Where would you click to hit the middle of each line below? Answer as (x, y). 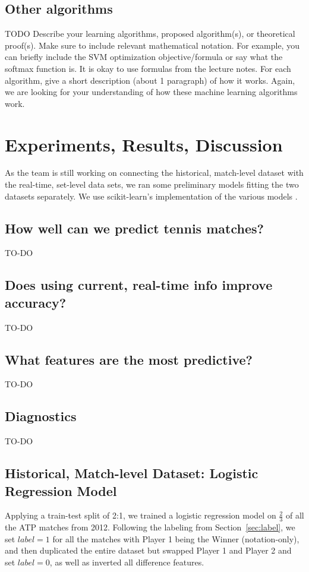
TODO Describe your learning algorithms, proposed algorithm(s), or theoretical (150, 34)
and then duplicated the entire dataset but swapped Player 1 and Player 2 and (148, 550)
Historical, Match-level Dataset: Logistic (132, 473)
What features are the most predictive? (129, 359)
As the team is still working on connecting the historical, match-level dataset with (154, 173)
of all (295, 515)
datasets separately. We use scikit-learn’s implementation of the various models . (151, 196)
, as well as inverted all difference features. (127, 562)
